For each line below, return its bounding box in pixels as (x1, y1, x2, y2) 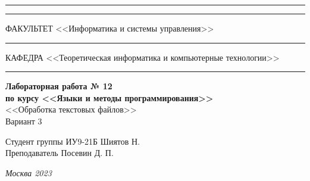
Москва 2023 (5, 166, 52, 179)
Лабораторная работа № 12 (5, 80, 112, 92)
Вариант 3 (5, 114, 42, 127)
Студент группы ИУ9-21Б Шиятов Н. (5, 135, 140, 147)
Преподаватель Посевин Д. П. (5, 146, 114, 159)
